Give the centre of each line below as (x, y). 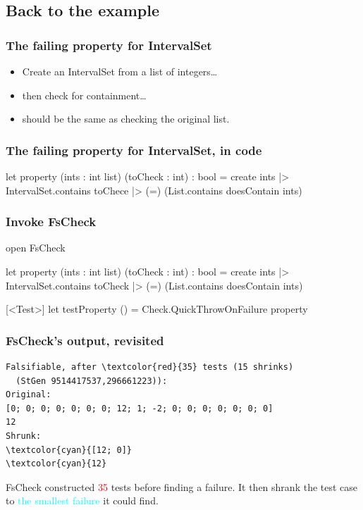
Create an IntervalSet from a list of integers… (120, 71)
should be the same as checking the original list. (126, 119)
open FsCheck (36, 248)
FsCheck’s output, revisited (85, 340)
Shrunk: (24, 436)
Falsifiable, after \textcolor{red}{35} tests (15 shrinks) (150, 367)
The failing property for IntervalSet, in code (134, 150)
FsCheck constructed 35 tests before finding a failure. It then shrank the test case (182, 486)
